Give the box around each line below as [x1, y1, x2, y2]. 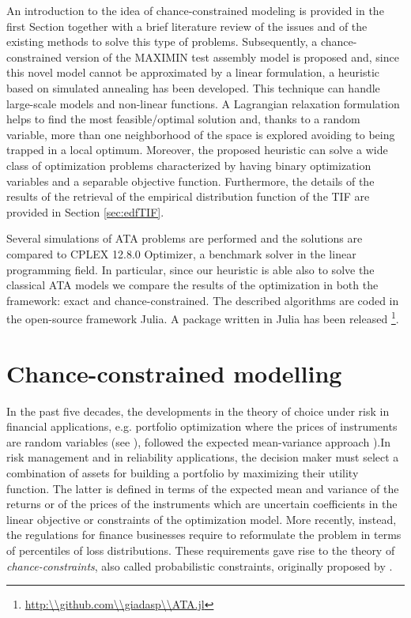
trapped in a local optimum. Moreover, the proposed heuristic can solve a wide [6, 141, 388, 158]
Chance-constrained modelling [6, 356, 342, 389]
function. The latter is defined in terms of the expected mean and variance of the [6, 480, 399, 496]
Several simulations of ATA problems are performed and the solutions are [6, 230, 363, 247]
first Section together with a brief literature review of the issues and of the [6, 17, 368, 34]
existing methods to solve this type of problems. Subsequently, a [6, 33, 318, 50]
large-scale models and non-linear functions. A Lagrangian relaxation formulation [6, 95, 400, 111]
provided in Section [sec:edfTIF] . [6, 203, 164, 220]
